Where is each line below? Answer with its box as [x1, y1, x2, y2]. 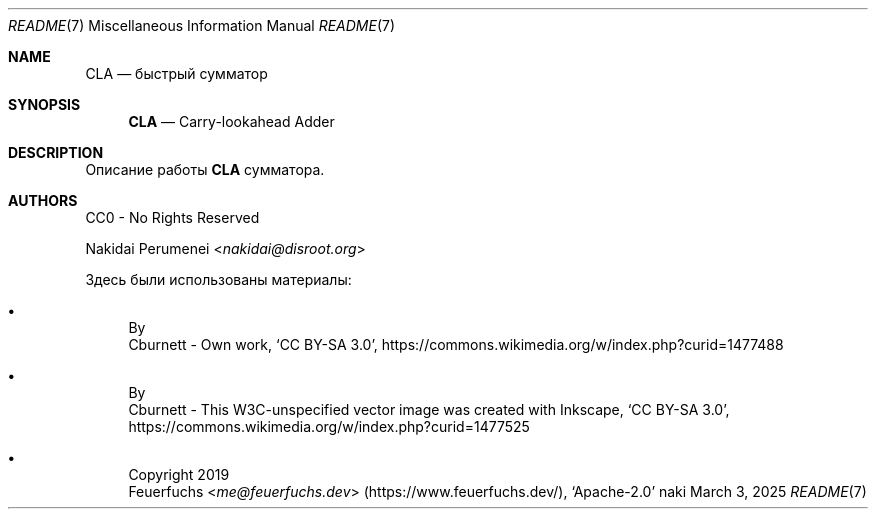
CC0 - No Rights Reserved [85, 209, 260, 226]
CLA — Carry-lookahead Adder [128, 113, 335, 130]
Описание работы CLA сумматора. [85, 161, 325, 178]
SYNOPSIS [8, 96, 81, 113]
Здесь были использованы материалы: [85, 271, 352, 288]
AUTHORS [8, 192, 78, 209]
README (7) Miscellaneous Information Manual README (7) [8, 17, 396, 34]
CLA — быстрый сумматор [85, 65, 268, 82]
